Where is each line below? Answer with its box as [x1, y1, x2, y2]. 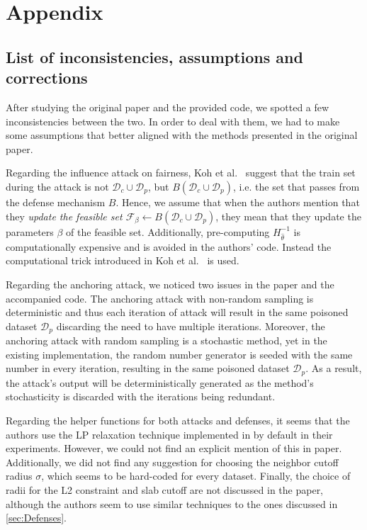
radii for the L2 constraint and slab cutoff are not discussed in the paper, [6, 483, 324, 497]
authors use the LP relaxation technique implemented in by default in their [6, 427, 333, 441]
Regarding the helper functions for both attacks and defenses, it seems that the [6, 413, 350, 428]
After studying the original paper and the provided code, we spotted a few [6, 99, 329, 114]
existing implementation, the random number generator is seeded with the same [6, 346, 353, 361]
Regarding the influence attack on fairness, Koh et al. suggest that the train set [6, 165, 356, 180]
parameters [6, 224, 54, 239]
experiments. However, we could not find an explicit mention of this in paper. [6, 441, 342, 456]
